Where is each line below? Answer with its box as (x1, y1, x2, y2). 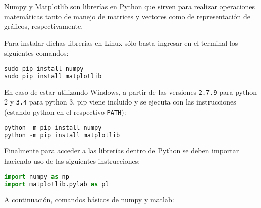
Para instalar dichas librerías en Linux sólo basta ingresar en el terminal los (4, 37, 238, 48)
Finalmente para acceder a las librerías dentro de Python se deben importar (4, 145, 239, 156)
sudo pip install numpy (4, 65, 84, 72)
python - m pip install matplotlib (4, 131, 120, 139)
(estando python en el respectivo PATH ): (4, 107, 126, 117)
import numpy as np (4, 173, 69, 180)
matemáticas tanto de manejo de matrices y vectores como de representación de (4, 11, 251, 21)
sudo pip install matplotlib (4, 72, 102, 80)
